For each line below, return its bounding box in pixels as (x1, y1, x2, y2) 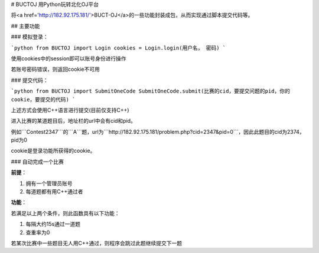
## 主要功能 (11, 22, 40, 29)
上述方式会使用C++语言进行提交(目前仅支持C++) (11, 106, 129, 113)
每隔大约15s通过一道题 (25, 221, 81, 228)
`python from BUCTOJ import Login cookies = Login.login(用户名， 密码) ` (11, 44, 226, 51)
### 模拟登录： (11, 33, 48, 41)
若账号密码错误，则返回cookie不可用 (11, 65, 100, 73)
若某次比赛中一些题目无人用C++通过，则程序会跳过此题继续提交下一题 (11, 239, 183, 247)
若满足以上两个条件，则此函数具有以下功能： (11, 209, 120, 216)
